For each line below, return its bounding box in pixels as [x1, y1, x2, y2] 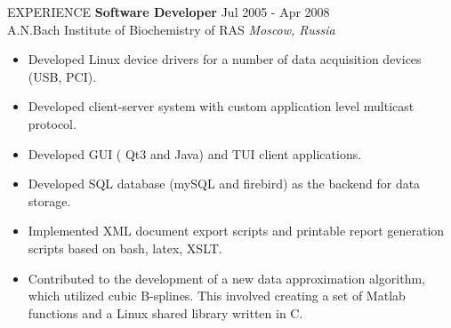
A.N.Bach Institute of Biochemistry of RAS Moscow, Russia [7, 20, 335, 38]
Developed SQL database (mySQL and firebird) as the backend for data [28, 174, 421, 193]
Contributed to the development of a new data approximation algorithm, [28, 268, 426, 287]
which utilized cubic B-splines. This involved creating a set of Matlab [28, 286, 406, 305]
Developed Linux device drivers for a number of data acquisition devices [28, 50, 422, 68]
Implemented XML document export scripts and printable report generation [28, 221, 445, 240]
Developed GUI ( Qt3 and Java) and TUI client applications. [28, 144, 362, 163]
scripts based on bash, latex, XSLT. [28, 238, 222, 257]
